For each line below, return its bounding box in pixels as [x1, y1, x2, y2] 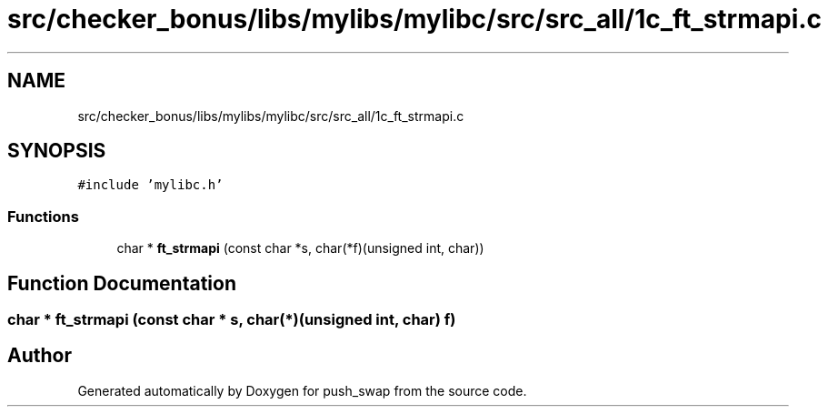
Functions [7, 207, 79, 226]
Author [7, 344, 72, 368]
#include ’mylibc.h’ [77, 177, 224, 193]
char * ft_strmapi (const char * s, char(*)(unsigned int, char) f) [7, 310, 456, 329]
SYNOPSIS [7, 139, 106, 163]
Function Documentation [7, 271, 236, 295]
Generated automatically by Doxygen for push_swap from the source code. [77, 382, 527, 399]
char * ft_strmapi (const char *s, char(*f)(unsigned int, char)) [116, 240, 484, 257]
